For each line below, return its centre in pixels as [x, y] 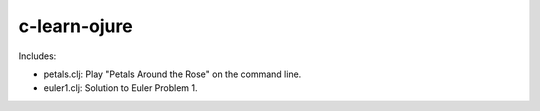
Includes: [37, 56]
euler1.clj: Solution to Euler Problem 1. [121, 88]
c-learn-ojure [76, 26]
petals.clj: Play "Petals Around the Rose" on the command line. [172, 74]
